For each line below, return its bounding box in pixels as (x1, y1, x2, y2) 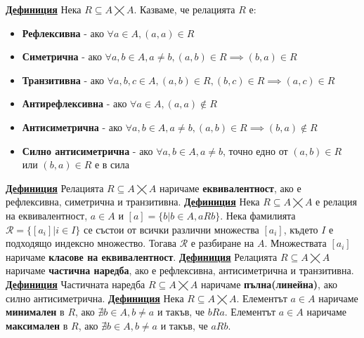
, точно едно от (223, 143, 288, 158)
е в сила (94, 157, 130, 172)
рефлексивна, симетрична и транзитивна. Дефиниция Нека (6, 194, 260, 209)
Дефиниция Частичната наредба (6, 276, 145, 291)
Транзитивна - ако (22, 72, 105, 87)
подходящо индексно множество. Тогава (6, 236, 176, 250)
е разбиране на (190, 236, 254, 250)
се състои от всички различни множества (84, 222, 259, 236)
